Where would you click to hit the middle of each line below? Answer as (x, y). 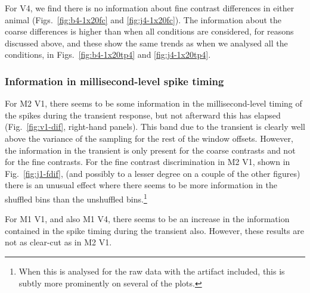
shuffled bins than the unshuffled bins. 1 (76, 198)
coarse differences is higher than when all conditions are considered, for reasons (149, 31)
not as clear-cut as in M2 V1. (58, 242)
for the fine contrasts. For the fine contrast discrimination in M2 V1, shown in (148, 162)
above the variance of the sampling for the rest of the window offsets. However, (149, 138)
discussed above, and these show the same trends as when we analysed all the (146, 43)
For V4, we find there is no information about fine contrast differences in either (150, 8)
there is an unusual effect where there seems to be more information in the (141, 185)
